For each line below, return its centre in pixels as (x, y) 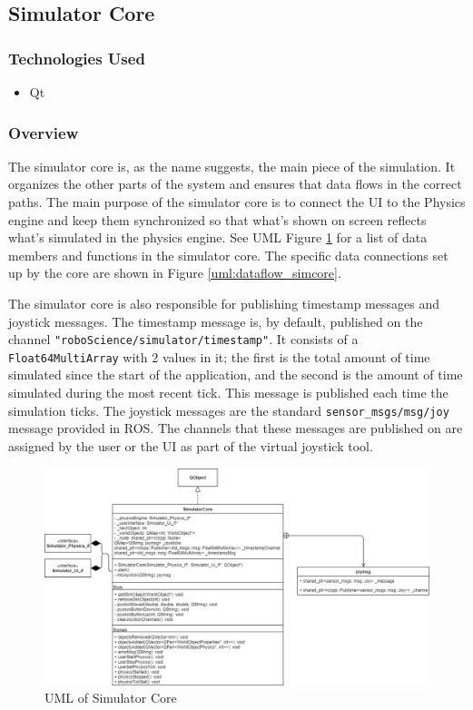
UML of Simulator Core (111, 698)
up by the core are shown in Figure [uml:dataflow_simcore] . (175, 273)
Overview (44, 132)
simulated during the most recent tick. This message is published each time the (228, 393)
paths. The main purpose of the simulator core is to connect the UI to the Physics (237, 202)
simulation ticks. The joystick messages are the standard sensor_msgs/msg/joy (229, 410)
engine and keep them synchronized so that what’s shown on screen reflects (217, 219)
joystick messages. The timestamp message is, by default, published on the (216, 321)
